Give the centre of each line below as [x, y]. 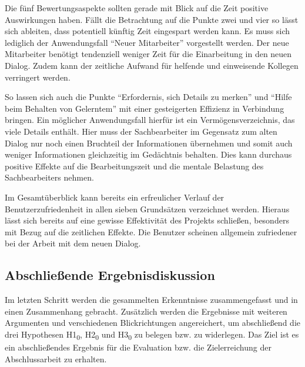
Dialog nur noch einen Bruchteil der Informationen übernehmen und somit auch [149, 143]
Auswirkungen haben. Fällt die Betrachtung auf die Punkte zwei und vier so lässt [152, 19]
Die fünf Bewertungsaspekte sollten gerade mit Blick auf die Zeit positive [137, 8]
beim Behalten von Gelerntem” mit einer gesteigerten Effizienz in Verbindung [145, 108]
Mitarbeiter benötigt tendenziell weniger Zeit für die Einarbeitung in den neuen [148, 54]
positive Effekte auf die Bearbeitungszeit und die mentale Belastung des [134, 166]
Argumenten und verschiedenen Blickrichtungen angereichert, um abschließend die [152, 323]
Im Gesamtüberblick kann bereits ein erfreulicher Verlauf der [115, 197]
